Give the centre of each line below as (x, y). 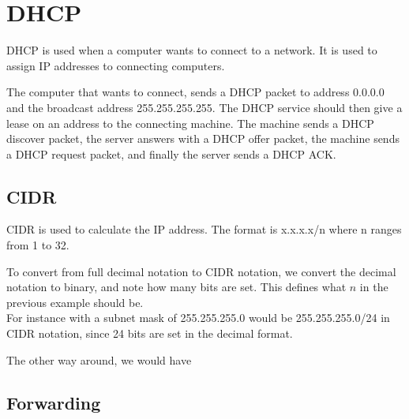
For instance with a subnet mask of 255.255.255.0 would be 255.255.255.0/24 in (198, 318)
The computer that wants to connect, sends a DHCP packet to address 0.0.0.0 (195, 92)
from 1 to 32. (38, 245)
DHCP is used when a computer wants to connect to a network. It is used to (192, 50)
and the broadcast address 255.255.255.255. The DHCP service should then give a (204, 107)
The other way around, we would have (99, 359)
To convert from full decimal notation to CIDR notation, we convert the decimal (201, 271)
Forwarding (54, 402)
